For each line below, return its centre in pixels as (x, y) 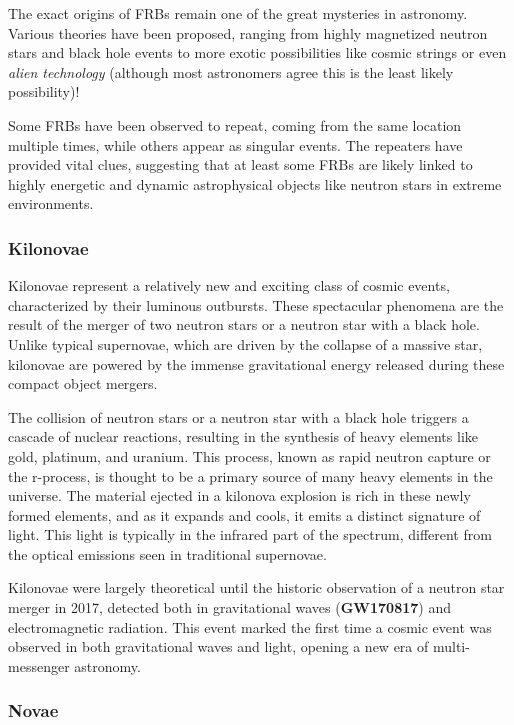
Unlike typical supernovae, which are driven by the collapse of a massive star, (245, 343)
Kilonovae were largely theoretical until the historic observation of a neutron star (256, 587)
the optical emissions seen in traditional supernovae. (167, 553)
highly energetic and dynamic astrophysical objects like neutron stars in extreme (255, 183)
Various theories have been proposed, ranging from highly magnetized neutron (248, 32)
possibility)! (44, 91)
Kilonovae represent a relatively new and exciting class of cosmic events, (229, 285)
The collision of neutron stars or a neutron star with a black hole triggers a (238, 416)
